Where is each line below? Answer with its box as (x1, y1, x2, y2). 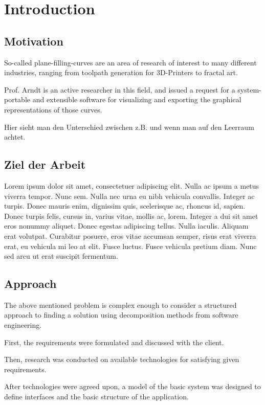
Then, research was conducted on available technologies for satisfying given (4, 354, 239, 365)
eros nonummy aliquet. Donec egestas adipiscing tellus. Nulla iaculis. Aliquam (4, 220, 249, 231)
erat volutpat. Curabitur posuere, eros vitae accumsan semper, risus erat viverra (4, 230, 256, 241)
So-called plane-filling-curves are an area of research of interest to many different (4, 57, 257, 67)
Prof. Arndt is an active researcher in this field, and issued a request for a (4, 84, 235, 95)
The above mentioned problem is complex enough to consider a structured (4, 299, 237, 310)
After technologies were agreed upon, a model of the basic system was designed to (4, 381, 261, 392)
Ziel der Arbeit (4, 156, 86, 172)
